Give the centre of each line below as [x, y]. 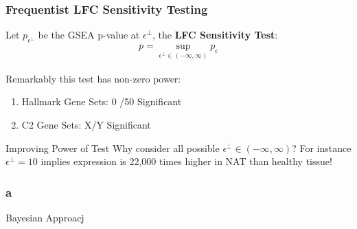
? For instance [322, 148]
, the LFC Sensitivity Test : [215, 35]
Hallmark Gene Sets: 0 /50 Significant [102, 101]
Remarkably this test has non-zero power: [93, 78]
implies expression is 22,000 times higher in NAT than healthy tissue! [186, 161]
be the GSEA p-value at [89, 35]
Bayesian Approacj [45, 218]
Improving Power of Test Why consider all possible [113, 148]
